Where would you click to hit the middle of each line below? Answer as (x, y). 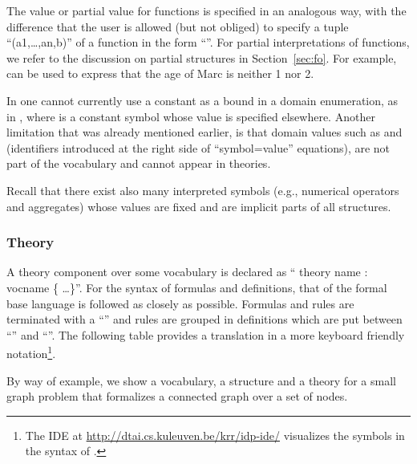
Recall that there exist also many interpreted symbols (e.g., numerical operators (203, 190)
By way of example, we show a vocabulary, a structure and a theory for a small (201, 380)
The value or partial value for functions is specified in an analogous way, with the (206, 10)
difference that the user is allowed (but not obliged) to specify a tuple (178, 26)
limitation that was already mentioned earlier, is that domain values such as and (204, 132)
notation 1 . (31, 352)
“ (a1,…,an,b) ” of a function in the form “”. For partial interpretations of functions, (208, 42)
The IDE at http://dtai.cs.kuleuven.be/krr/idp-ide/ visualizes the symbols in (215, 435)
